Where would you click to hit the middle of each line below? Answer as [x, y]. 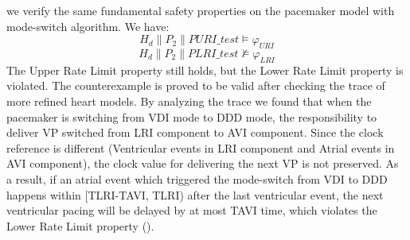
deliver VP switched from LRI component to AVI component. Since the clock [195, 132]
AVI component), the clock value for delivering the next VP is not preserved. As [203, 163]
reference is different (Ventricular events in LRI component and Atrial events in [201, 147]
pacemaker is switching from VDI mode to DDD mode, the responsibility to [192, 116]
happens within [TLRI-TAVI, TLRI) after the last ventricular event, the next [195, 194]
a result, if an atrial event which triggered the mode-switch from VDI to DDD [197, 178]
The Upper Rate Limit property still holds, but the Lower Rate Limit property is [205, 70]
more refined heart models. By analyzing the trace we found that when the [189, 101]
